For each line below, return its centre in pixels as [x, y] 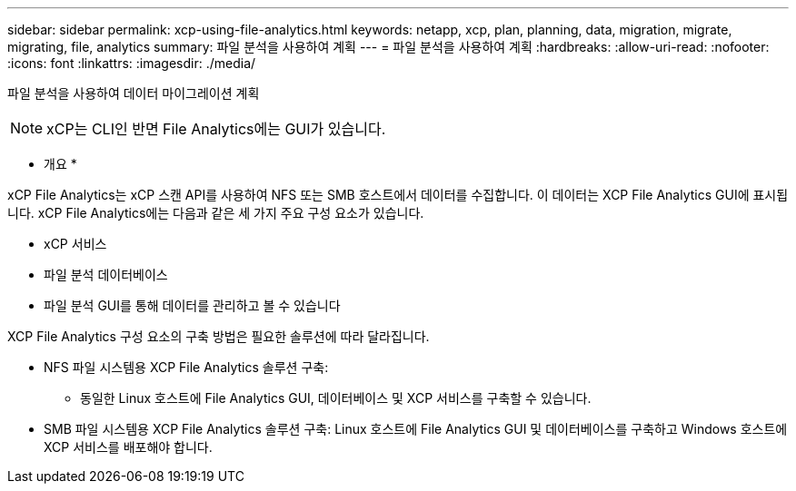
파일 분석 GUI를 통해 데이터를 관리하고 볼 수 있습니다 [192, 305]
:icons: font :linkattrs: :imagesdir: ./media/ [132, 63]
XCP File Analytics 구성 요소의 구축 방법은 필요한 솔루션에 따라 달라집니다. [219, 336]
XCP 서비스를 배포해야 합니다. [128, 447]
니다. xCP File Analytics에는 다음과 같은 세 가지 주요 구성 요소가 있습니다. [216, 213]
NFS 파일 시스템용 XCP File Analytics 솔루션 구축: [186, 367]
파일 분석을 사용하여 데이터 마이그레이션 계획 [134, 93]
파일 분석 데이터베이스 [106, 275]
